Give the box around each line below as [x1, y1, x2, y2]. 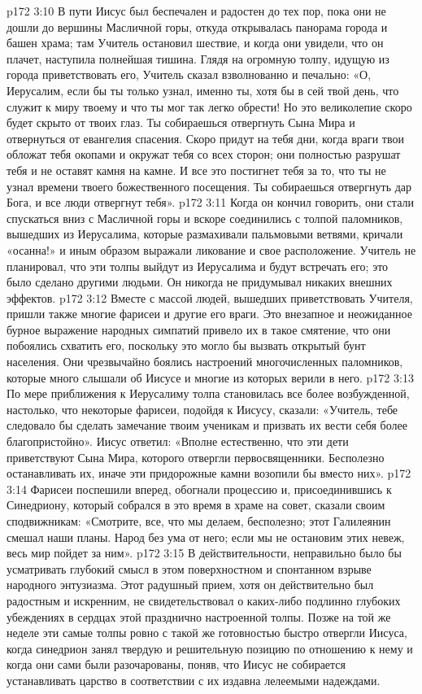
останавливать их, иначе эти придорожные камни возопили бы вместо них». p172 [7, 465, 411, 482]
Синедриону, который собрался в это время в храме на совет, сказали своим [7, 496, 385, 513]
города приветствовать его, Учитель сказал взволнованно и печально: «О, [7, 66, 372, 83]
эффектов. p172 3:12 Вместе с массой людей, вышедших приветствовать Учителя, [7, 289, 413, 306]
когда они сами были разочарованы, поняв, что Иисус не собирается [7, 656, 346, 673]
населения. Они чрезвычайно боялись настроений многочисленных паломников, [7, 353, 403, 370]
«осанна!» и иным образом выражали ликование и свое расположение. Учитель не [7, 241, 416, 258]
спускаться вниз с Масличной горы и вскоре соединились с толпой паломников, [7, 209, 403, 226]
